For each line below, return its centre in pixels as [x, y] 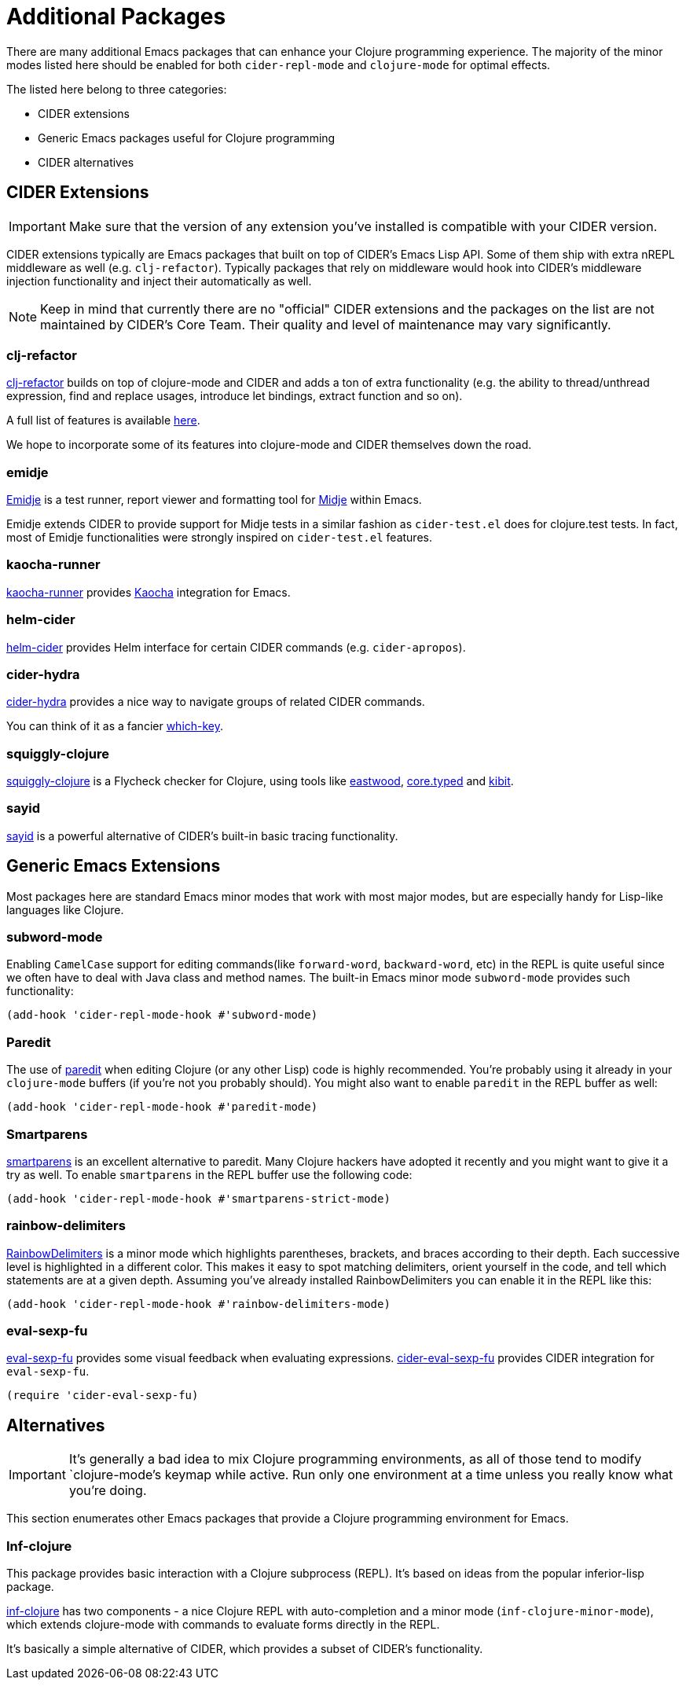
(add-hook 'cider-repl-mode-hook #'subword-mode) [162, 1015]
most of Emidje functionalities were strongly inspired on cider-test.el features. [219, 538]
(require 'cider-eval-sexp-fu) [103, 1396]
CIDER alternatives [86, 162]
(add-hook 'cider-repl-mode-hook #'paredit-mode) [162, 1107]
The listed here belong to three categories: [117, 89]
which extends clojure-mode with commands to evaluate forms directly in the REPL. [223, 1625]
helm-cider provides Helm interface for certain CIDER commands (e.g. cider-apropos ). [236, 647]
